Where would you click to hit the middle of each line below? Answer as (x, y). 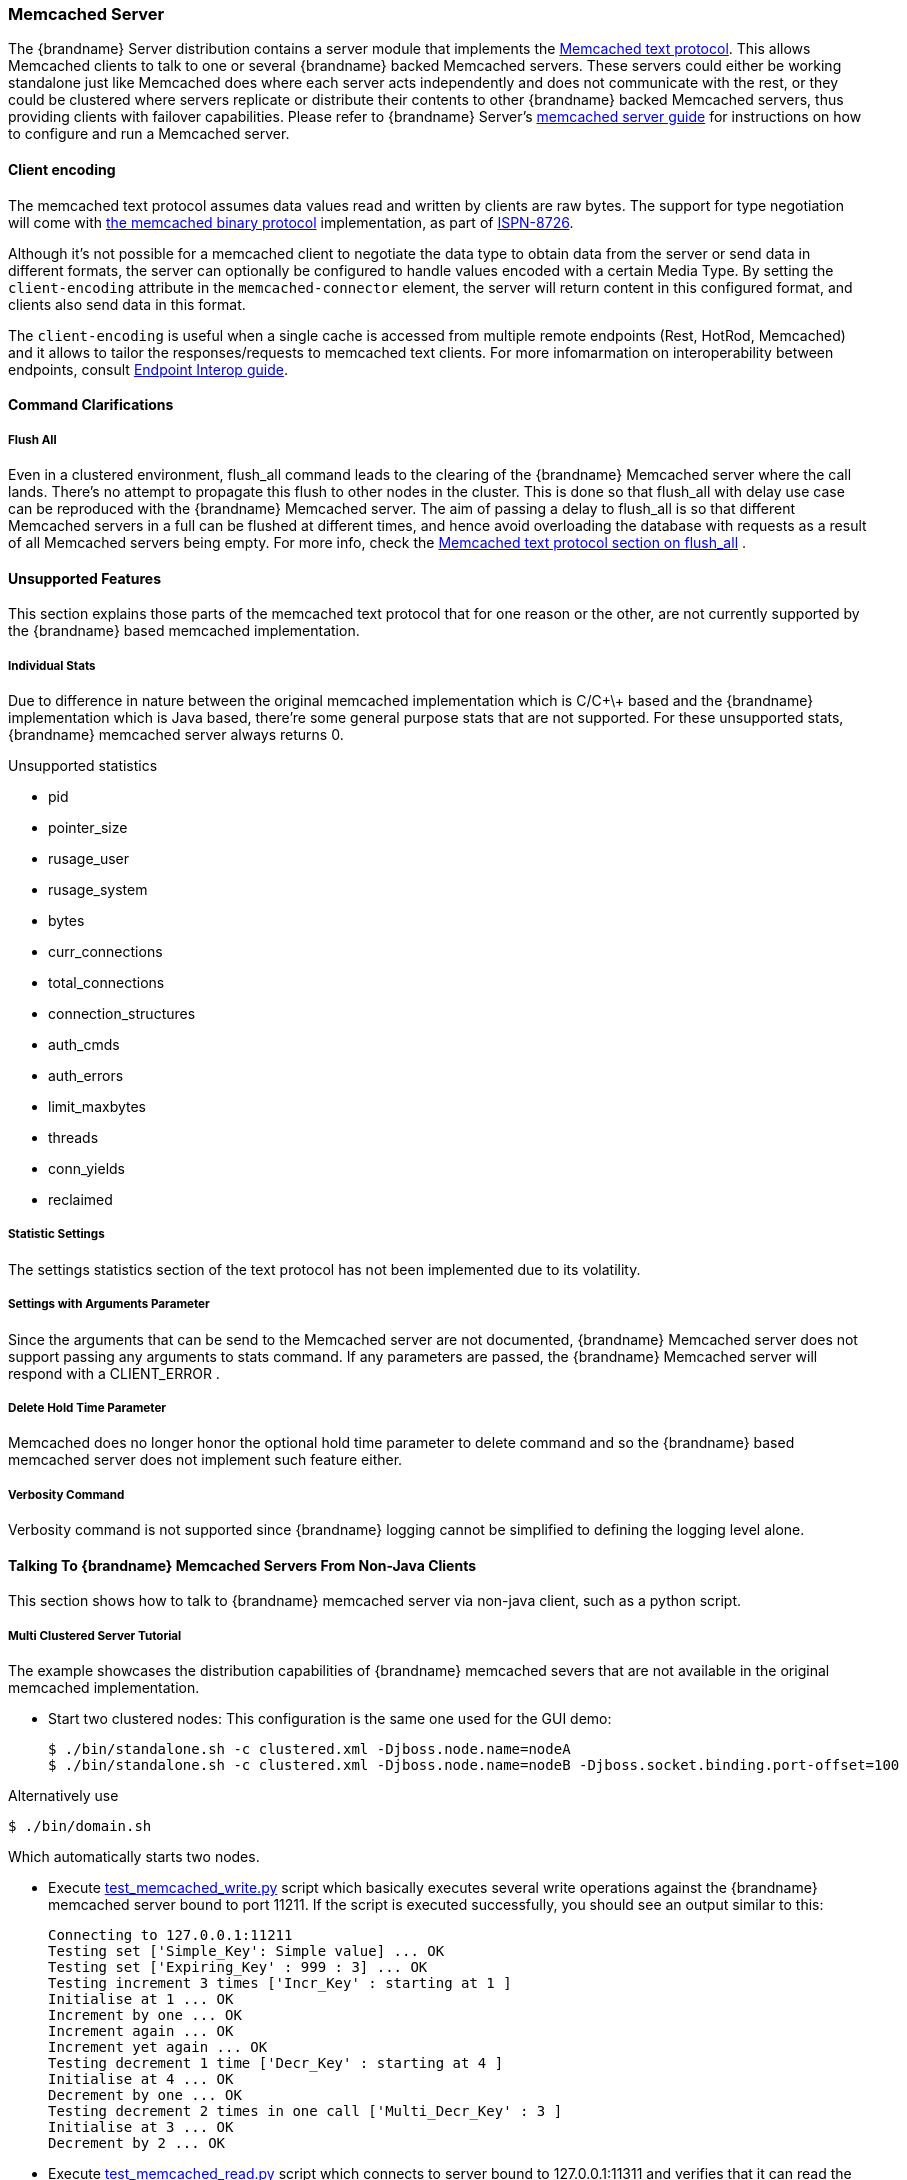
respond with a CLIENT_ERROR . (114, 1373)
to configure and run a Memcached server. (149, 134)
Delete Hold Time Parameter (87, 1407)
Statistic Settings (56, 1234)
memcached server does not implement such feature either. (205, 1460)
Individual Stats (52, 665)
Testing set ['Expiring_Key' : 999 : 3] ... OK (238, 1967)
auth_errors (86, 1075)
